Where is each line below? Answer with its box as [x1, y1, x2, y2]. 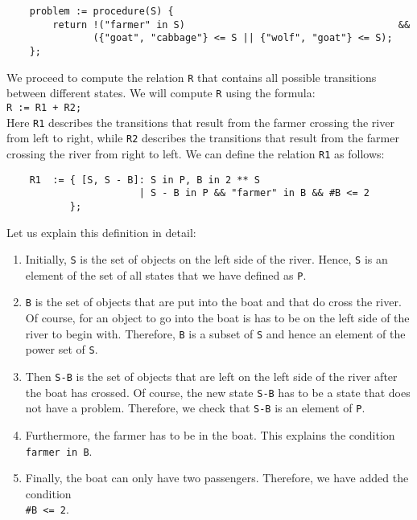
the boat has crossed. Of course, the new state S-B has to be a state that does [25, 383, 411, 400]
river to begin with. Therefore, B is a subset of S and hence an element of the [25, 325, 406, 342]
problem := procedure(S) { [29, 6, 174, 17]
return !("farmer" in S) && [52, 18, 411, 31]
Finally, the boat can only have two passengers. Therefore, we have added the [25, 469, 409, 486]
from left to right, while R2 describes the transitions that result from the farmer [6, 129, 399, 146]
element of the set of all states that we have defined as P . [25, 266, 307, 283]
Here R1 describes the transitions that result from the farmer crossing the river [6, 113, 394, 130]
